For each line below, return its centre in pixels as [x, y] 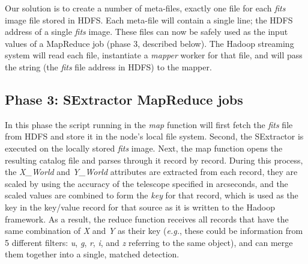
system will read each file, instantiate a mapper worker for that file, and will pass [154, 55]
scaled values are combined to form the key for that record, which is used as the [152, 195]
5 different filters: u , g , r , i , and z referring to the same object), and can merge [149, 242]
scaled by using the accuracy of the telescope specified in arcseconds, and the [146, 183]
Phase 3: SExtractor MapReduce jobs [124, 99]
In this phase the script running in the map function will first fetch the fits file [149, 124]
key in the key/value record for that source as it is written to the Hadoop [140, 207]
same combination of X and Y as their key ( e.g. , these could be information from [154, 231]
